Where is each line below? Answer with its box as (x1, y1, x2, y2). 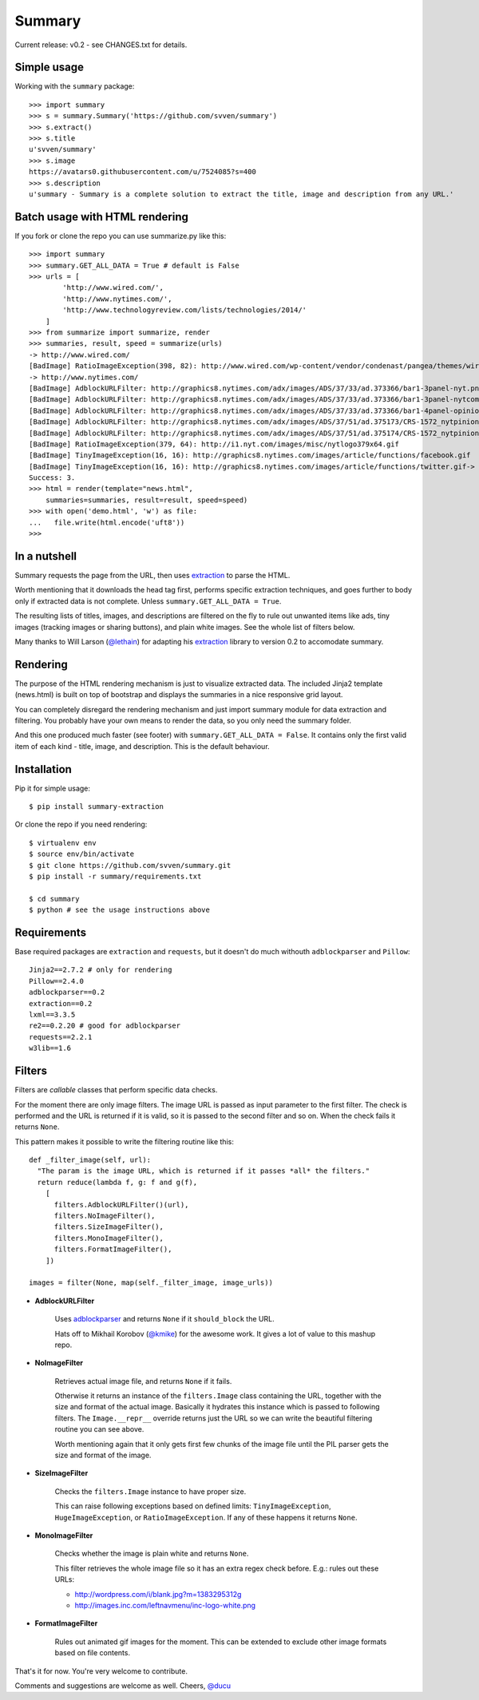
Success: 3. (29, 474, 76, 482)
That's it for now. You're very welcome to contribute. (14, 1666, 188, 1676)
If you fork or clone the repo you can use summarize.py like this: (14, 231, 227, 240)
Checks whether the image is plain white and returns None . (54, 1549, 249, 1559)
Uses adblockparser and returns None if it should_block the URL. (54, 1314, 275, 1324)
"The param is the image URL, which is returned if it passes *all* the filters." (37, 1167, 370, 1175)
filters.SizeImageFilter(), (53, 1222, 164, 1231)
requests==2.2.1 (29, 1032, 93, 1041)
